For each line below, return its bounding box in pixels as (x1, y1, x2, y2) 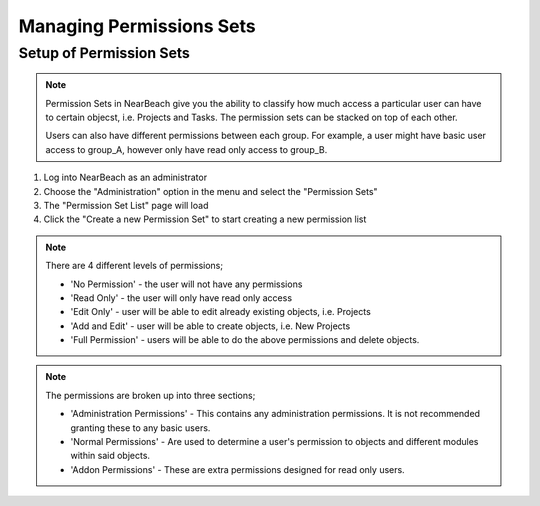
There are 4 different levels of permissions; (45, 260, 224, 272)
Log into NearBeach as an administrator (43, 171, 208, 184)
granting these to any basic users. (70, 421, 211, 434)
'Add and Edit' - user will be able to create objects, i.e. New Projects (70, 320, 351, 332)
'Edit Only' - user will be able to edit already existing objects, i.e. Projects (70, 306, 372, 318)
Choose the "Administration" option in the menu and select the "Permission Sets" (43, 185, 379, 197)
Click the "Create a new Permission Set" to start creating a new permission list (43, 213, 367, 225)
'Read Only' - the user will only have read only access (70, 291, 293, 304)
